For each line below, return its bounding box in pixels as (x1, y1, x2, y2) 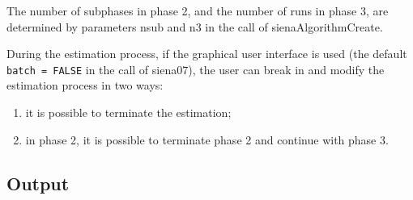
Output (6, 170, 70, 195)
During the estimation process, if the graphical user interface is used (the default (6, 45, 407, 62)
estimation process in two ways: (6, 77, 164, 94)
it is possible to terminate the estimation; (25, 104, 232, 121)
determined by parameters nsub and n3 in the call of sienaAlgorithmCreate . (6, 18, 383, 35)
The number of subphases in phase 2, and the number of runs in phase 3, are (6, 2, 389, 19)
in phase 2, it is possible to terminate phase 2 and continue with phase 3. (25, 131, 389, 148)
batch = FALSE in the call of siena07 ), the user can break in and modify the (6, 60, 385, 77)
